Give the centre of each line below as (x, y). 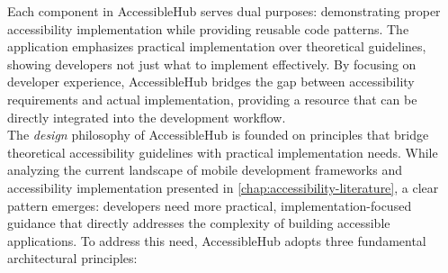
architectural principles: (72, 258)
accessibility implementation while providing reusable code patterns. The (208, 28)
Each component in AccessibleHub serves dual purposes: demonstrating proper (224, 11)
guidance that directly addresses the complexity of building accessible (199, 223)
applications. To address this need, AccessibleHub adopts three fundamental (217, 240)
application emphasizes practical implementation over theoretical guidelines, (217, 46)
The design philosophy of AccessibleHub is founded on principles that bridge (218, 135)
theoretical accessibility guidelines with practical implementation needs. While (223, 152)
